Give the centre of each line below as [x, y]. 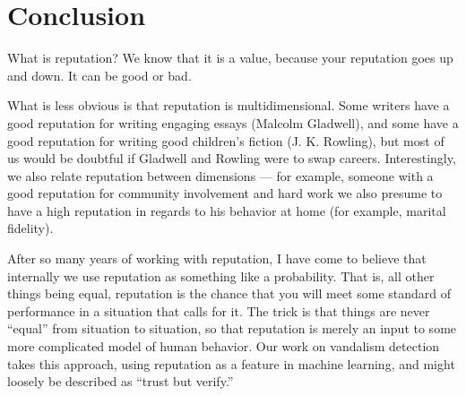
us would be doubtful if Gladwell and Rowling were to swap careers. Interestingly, [232, 158]
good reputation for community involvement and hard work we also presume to [225, 193]
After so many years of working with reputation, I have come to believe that [217, 258]
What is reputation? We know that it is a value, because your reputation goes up [230, 58]
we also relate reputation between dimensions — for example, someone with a [220, 175]
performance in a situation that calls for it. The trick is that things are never [219, 310]
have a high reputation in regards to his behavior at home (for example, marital [227, 210]
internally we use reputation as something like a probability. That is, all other [221, 275]
